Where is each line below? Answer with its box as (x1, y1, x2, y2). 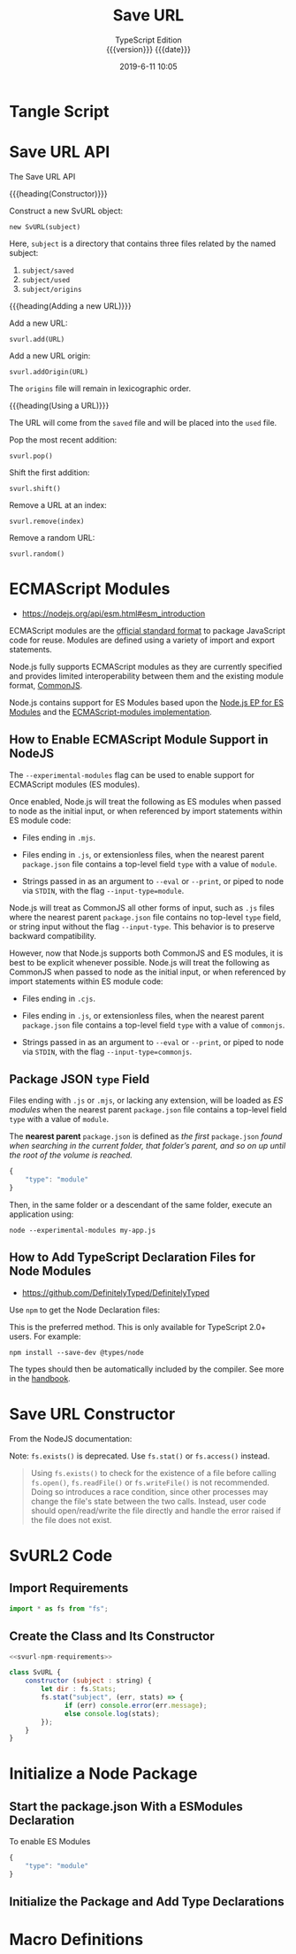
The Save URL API (9, 171, 76, 181)
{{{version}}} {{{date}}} (105, 43, 192, 54)
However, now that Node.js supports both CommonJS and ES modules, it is (9, 948, 284, 958)
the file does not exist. (30, 1514, 112, 1525)
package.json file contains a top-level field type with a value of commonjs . (21, 1019, 285, 1030)
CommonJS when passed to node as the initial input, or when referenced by (9, 966, 286, 977)
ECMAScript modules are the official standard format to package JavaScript (9, 625, 285, 635)
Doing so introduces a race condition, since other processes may (30, 1486, 269, 1496)
